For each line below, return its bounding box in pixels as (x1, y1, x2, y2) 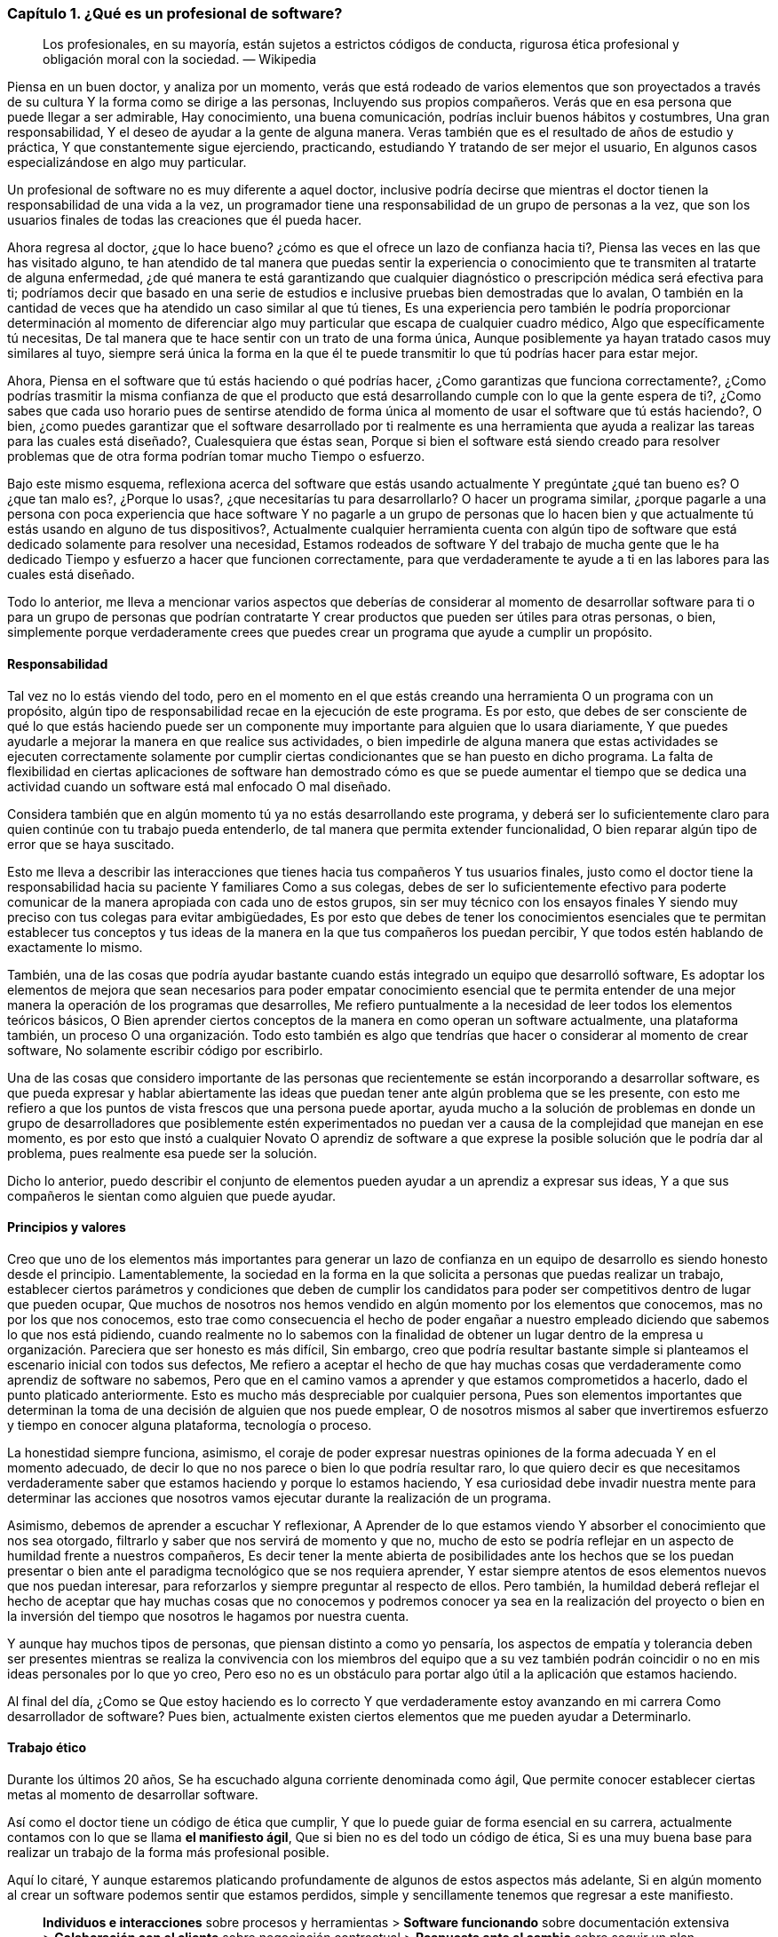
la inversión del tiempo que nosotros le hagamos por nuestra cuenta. (7, 1608, 409, 1623)
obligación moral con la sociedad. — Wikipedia (43, 52, 317, 67)
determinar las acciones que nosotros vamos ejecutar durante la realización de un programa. (7, 1489, 552, 1505)
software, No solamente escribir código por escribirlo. (7, 1042, 323, 1058)
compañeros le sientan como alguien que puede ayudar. (7, 1187, 337, 1203)
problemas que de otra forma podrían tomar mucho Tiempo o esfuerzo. (7, 449, 425, 464)
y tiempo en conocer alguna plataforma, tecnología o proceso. (7, 1417, 372, 1433)
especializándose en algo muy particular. (7, 155, 247, 171)
